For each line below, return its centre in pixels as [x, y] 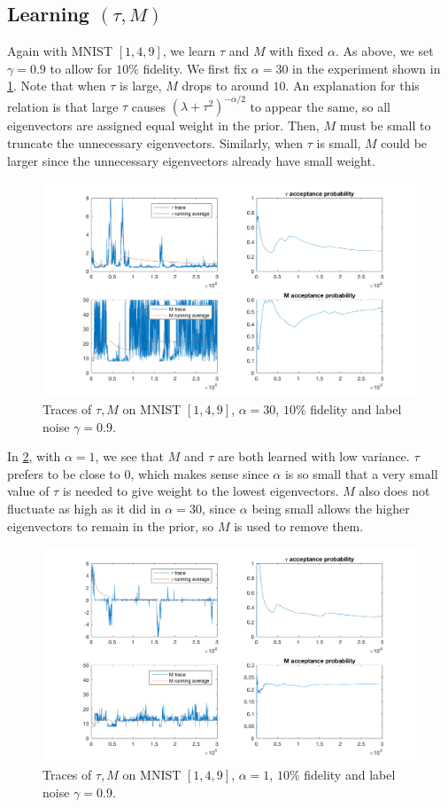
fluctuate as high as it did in [84, 509]
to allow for [81, 68]
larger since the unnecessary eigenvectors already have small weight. [191, 160]
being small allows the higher [331, 509]
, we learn [189, 51]
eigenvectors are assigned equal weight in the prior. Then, [163, 126]
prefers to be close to [64, 473]
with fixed [297, 51]
